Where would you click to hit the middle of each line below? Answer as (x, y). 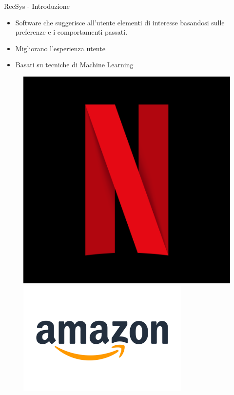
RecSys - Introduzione (37, 6)
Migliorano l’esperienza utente (60, 48)
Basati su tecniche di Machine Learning (74, 65)
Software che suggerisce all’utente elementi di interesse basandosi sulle (120, 22)
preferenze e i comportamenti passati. (71, 32)
